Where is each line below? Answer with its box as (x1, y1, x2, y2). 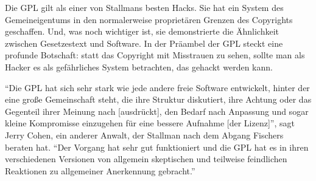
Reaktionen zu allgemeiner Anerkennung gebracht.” (5, 164, 195, 177)
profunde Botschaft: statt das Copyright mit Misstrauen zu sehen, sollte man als (5, 49, 305, 61)
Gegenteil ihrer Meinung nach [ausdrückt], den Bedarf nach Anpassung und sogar (5, 104, 309, 117)
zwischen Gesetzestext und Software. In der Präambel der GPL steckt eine (5, 36, 283, 49)
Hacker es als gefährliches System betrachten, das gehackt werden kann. (5, 60, 273, 73)
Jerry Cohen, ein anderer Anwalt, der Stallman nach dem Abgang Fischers (5, 128, 284, 141)
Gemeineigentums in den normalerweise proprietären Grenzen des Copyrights (5, 13, 293, 26)
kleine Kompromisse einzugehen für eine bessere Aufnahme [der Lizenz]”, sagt (5, 117, 295, 129)
